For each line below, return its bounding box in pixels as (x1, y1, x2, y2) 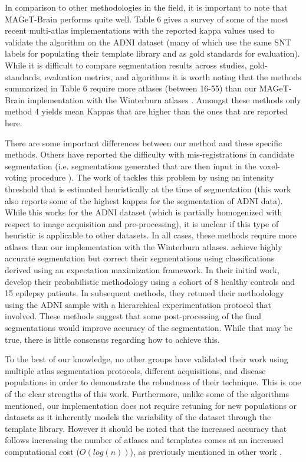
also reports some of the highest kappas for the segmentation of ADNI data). (5, 194, 283, 207)
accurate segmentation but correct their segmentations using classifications (5, 252, 275, 264)
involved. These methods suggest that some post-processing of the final (5, 310, 262, 322)
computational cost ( (5, 445, 80, 457)
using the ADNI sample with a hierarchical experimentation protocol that (5, 298, 272, 310)
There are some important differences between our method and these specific (5, 136, 282, 149)
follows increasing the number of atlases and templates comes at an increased (5, 434, 284, 446)
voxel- (259, 159, 280, 172)
